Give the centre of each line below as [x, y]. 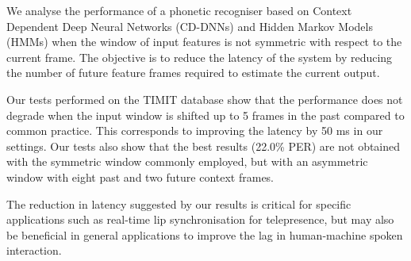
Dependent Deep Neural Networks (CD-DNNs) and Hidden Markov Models [190, 26]
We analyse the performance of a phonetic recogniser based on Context [179, 10]
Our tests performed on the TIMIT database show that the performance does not [205, 99]
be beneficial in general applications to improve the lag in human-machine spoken [205, 234]
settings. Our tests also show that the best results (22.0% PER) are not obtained [204, 146]
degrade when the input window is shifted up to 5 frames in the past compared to [205, 115]
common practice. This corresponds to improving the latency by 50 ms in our [195, 130]
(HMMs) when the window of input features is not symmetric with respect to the [204, 42]
